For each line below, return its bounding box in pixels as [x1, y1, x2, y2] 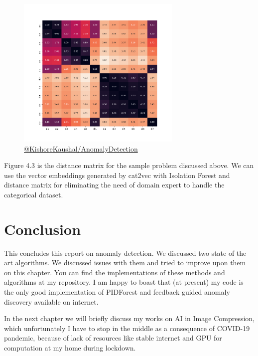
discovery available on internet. [4, 296, 99, 307]
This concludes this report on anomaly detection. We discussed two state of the [4, 247, 247, 258]
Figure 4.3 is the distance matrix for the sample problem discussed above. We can [4, 160, 254, 171]
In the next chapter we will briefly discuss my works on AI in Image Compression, [4, 313, 255, 324]
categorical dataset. [4, 189, 63, 199]
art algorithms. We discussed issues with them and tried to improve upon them [4, 257, 246, 268]
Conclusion [4, 218, 81, 239]
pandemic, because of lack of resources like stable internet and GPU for [4, 333, 222, 343]
